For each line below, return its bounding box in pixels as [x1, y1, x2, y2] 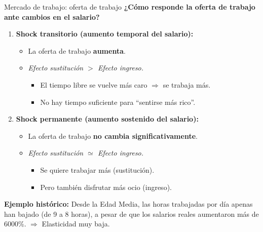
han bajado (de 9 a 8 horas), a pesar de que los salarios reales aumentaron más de [4, 208, 259, 219]
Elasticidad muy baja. [42, 218, 110, 229]
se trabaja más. [163, 79, 211, 90]
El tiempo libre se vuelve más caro [40, 79, 147, 90]
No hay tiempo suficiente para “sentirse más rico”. [40, 96, 196, 107]
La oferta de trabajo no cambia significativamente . [28, 130, 198, 141]
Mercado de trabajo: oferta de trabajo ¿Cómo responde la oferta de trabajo [4, 2, 255, 12]
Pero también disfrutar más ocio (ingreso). [40, 181, 172, 192]
